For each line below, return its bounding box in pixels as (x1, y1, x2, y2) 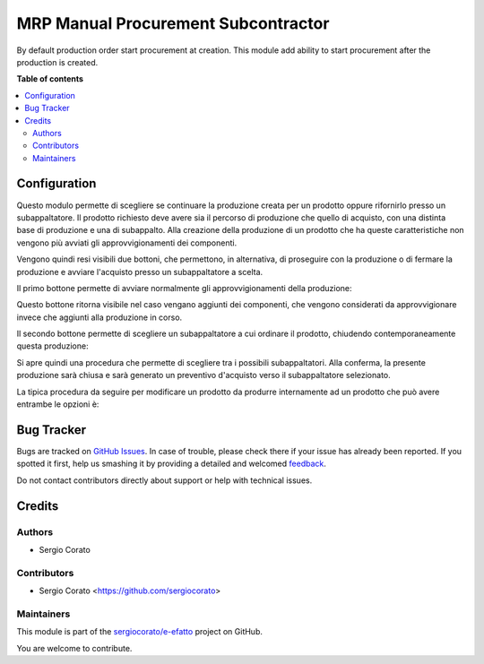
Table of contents (16, 73, 84, 84)
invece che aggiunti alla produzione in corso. (16, 312, 183, 323)
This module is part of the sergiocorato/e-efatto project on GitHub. (16, 626, 264, 637)
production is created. (16, 56, 99, 67)
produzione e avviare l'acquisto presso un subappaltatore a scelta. (16, 266, 264, 277)
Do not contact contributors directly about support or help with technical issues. (16, 475, 313, 486)
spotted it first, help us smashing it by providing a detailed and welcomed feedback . (16, 458, 327, 470)
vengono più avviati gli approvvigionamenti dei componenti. (16, 237, 238, 248)
